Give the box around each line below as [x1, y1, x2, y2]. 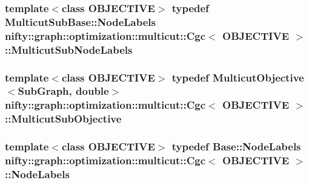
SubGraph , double [18, 83, 109, 98]
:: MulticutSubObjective [5, 111, 122, 126]
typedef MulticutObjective [171, 69, 304, 85]
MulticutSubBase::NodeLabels [5, 14, 156, 29]
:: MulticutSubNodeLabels [5, 42, 133, 57]
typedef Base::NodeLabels [171, 139, 301, 154]
